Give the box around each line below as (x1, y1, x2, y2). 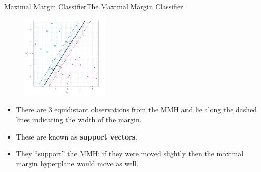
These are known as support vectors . (16, 131, 137, 142)
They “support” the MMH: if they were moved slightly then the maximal (16, 148, 244, 159)
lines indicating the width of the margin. (16, 114, 142, 124)
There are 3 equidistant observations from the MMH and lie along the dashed (16, 104, 257, 115)
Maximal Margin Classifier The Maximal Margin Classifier (4, 1, 183, 11)
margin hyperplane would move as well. (16, 158, 139, 168)
